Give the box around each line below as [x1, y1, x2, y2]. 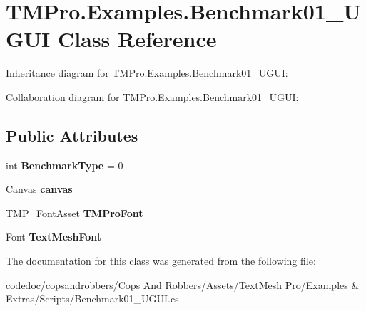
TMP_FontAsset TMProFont [6, 205, 143, 220]
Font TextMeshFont [6, 229, 102, 244]
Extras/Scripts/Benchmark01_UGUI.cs [6, 291, 179, 306]
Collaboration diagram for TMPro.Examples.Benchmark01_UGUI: [6, 89, 299, 104]
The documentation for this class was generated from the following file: [6, 253, 316, 268]
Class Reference [58, 24, 217, 53]
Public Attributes [6, 124, 138, 146]
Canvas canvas [6, 181, 73, 196]
